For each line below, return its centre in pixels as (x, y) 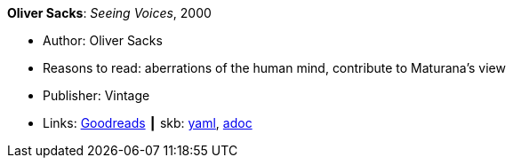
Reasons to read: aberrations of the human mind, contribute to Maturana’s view (274, 68)
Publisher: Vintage (96, 95)
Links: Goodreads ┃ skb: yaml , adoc (148, 123)
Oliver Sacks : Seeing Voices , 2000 (109, 13)
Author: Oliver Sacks (103, 40)
